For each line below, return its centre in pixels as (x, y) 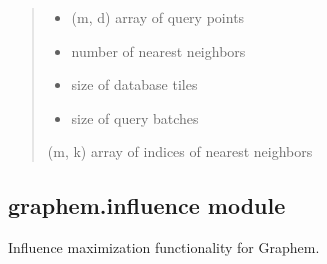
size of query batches (135, 117)
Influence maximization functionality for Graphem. (164, 247)
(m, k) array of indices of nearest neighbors (180, 151)
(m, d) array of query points (158, 17)
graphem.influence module (147, 205)
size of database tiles (134, 84)
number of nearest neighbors (158, 50)
